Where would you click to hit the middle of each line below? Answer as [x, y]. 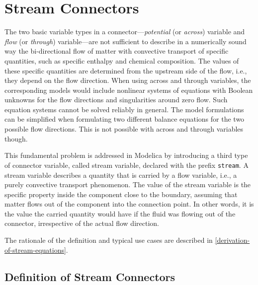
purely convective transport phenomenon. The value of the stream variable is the [128, 184]
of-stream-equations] [35, 249]
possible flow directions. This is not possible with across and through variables [124, 129]
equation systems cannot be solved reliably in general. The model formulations [124, 109]
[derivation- [232, 240]
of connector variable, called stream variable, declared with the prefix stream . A [127, 165]
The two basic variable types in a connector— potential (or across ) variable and [125, 32]
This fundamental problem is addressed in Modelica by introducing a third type [126, 155]
